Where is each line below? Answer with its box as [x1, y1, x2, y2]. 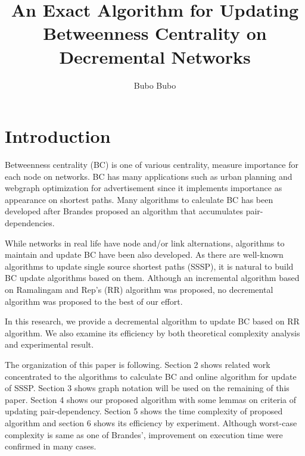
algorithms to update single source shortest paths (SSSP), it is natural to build [5, 260, 294, 272]
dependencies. [5, 217, 55, 229]
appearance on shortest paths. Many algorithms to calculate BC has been [5, 193, 273, 205]
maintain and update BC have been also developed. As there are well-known [5, 248, 284, 261]
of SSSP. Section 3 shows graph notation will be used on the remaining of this [5, 382, 290, 394]
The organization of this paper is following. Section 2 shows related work [5, 358, 270, 370]
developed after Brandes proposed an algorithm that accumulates [5, 205, 243, 217]
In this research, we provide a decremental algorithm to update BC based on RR [5, 315, 300, 327]
